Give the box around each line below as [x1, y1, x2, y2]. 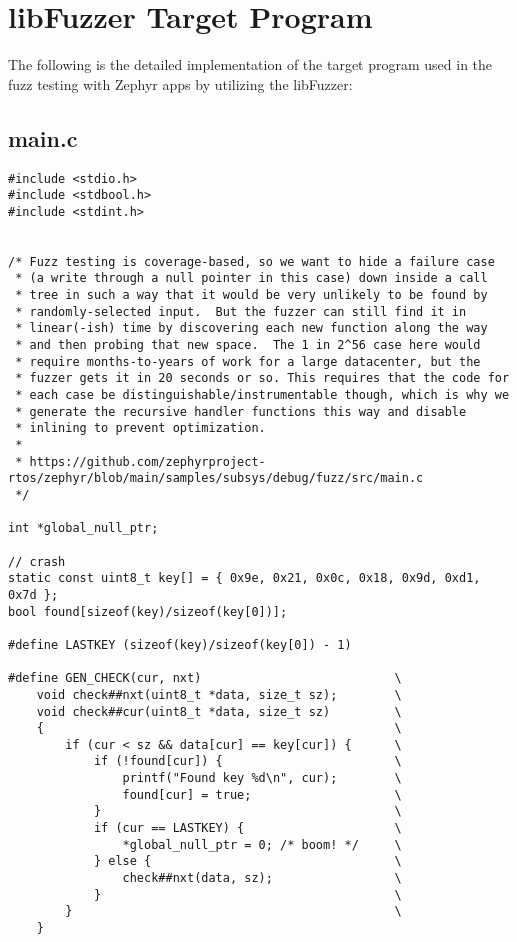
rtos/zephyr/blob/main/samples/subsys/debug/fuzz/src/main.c [8, 471, 424, 486]
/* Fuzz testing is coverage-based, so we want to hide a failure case [8, 254, 495, 269]
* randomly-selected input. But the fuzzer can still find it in [15, 304, 467, 319]
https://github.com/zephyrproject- [29, 454, 266, 469]
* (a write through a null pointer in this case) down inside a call [15, 271, 488, 286]
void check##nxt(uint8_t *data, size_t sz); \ [36, 687, 402, 702]
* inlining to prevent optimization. [15, 421, 266, 436]
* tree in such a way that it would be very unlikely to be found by [15, 288, 488, 303]
